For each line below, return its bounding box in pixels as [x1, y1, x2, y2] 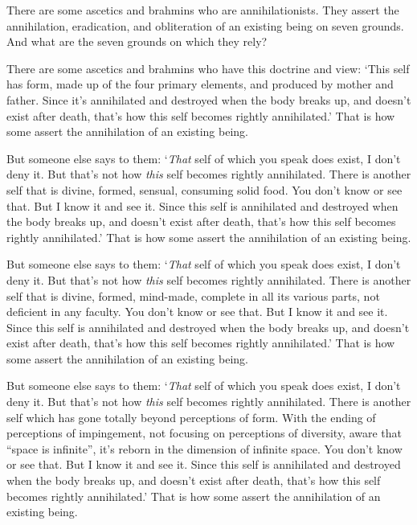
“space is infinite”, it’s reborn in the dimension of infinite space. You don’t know [6, 440, 403, 457]
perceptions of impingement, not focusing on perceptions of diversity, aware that [6, 425, 403, 441]
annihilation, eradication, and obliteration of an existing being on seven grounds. [6, 17, 404, 34]
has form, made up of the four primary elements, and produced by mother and [6, 76, 394, 92]
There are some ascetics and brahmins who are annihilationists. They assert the [6, 2, 399, 18]
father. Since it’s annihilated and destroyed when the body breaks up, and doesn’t [6, 91, 411, 108]
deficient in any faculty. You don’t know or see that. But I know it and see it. [6, 303, 388, 320]
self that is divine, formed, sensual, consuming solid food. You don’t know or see [6, 181, 403, 198]
